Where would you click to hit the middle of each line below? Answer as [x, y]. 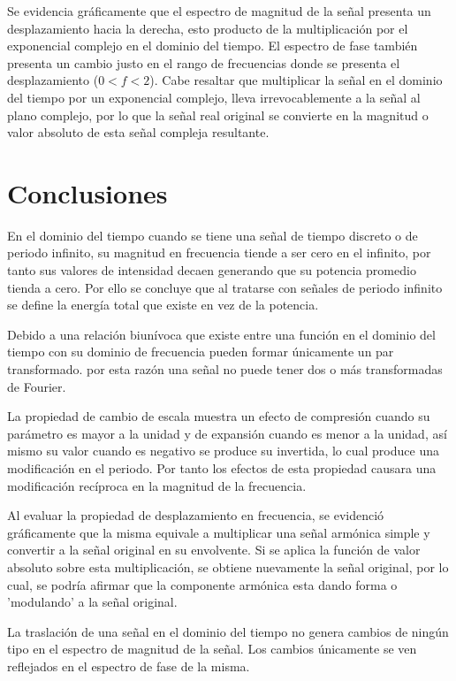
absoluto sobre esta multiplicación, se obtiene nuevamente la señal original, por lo [228, 566]
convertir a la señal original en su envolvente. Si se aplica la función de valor [214, 550]
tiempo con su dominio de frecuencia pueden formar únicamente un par [201, 352]
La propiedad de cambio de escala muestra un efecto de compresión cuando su [219, 416]
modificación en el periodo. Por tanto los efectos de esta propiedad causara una [222, 468]
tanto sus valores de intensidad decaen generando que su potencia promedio [212, 270]
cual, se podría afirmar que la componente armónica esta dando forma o [202, 584]
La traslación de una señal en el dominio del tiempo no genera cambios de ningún [228, 631]
